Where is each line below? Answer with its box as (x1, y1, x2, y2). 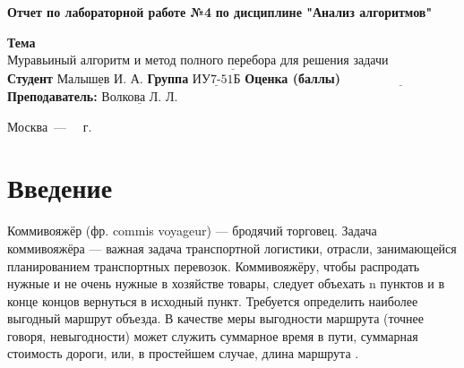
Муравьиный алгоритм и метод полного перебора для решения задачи (7, 55, 389, 68)
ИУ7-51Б (192, 73, 241, 87)
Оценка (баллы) (245, 69, 340, 88)
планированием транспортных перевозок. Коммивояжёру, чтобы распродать (7, 256, 420, 275)
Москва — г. (7, 116, 92, 135)
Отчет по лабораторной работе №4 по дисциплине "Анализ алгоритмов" (7, 3, 433, 21)
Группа (147, 69, 189, 88)
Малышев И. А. (56, 73, 143, 87)
